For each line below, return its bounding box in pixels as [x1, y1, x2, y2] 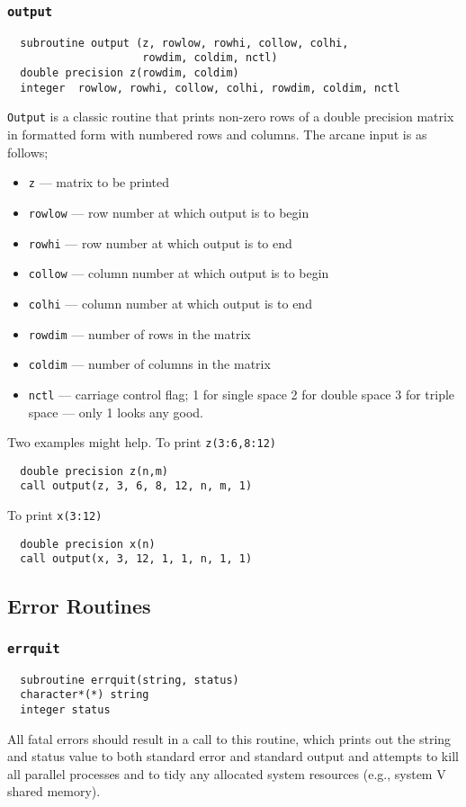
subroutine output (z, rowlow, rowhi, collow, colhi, [20, 36, 349, 49]
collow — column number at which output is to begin [28, 264, 329, 282]
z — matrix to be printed [28, 173, 169, 192]
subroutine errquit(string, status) [20, 673, 239, 686]
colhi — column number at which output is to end [28, 293, 312, 312]
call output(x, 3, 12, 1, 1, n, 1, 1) [20, 552, 253, 566]
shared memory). [7, 782, 101, 801]
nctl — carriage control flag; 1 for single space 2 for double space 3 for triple [28, 384, 455, 403]
